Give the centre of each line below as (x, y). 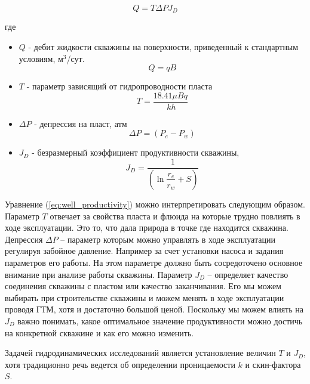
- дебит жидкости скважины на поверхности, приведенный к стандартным (163, 47)
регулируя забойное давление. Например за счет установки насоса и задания (144, 251)
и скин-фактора (273, 364)
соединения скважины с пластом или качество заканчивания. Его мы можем (143, 286)
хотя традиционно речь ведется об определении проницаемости (120, 364)
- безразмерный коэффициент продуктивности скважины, (136, 152)
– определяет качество (248, 274)
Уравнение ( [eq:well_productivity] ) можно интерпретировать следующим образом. (155, 204)
